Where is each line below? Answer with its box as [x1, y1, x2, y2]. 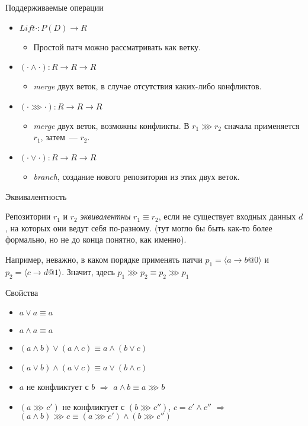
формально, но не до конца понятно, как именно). [5, 233, 187, 246]
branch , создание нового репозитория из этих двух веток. [33, 170, 240, 182]
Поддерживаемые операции [5, 1, 104, 13]
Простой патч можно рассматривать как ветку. [33, 40, 201, 53]
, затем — [40, 131, 78, 143]
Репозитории [5, 210, 51, 222]
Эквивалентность [5, 190, 67, 202]
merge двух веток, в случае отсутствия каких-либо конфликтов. [33, 80, 262, 92]
